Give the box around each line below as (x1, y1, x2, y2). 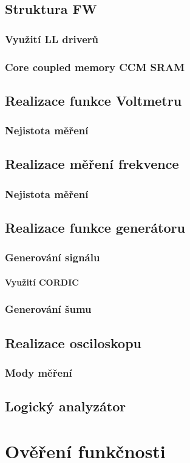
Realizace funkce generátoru (5, 218, 185, 237)
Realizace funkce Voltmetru (5, 91, 182, 109)
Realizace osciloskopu (5, 333, 141, 352)
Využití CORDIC (5, 275, 79, 288)
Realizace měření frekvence (5, 154, 179, 173)
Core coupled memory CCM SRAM (5, 59, 185, 74)
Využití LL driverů (5, 31, 98, 46)
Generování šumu (5, 301, 92, 317)
